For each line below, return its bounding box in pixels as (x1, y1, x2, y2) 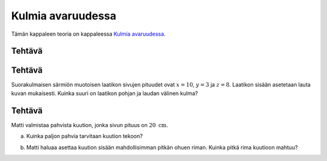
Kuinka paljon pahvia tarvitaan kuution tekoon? (26, 133, 143, 140)
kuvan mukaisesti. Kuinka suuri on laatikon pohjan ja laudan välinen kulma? (11, 90, 198, 97)
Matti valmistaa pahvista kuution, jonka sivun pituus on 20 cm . (11, 121, 168, 128)
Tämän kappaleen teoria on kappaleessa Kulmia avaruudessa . (11, 30, 166, 38)
